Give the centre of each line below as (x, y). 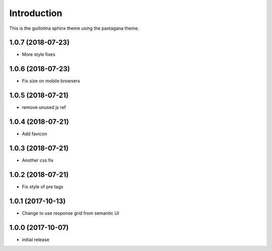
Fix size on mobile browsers (51, 81)
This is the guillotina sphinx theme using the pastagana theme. (74, 28)
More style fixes (39, 54)
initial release (36, 239)
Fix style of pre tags (43, 186)
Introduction (36, 13)
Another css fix (38, 160)
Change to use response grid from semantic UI (71, 213)
